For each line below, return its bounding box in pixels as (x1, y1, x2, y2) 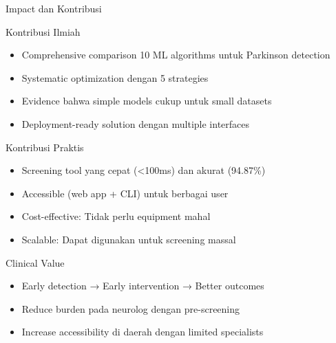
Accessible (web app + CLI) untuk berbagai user (21, 186, 229, 200)
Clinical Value (6, 255, 65, 269)
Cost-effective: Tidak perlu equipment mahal (21, 209, 211, 223)
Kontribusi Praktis (6, 140, 84, 154)
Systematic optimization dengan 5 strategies (21, 70, 209, 85)
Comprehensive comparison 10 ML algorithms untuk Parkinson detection (21, 47, 330, 62)
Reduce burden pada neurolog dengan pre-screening (21, 301, 240, 316)
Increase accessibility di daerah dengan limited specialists (21, 324, 264, 339)
